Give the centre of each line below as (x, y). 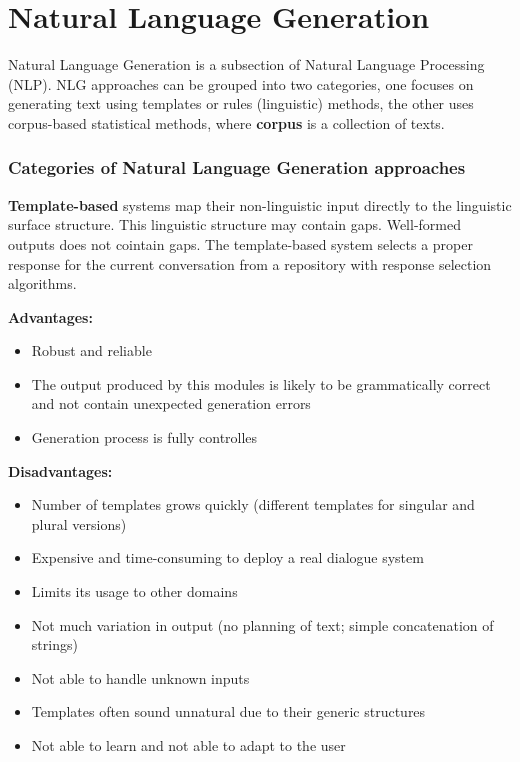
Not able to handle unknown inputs (140, 677)
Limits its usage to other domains (134, 591)
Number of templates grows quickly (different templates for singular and (253, 504)
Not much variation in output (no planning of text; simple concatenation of (262, 624)
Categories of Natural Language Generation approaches (237, 167)
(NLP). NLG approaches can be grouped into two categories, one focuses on (241, 83)
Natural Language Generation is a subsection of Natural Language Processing (246, 64)
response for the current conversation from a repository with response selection (250, 263)
